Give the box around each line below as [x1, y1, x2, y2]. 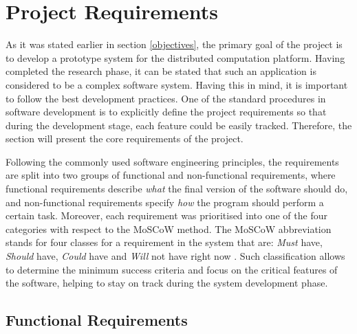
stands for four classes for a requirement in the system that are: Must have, [6, 235, 323, 249]
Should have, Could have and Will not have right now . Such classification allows [6, 249, 345, 263]
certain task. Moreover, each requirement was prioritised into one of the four [6, 208, 327, 223]
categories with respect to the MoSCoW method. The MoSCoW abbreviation [6, 221, 332, 236]
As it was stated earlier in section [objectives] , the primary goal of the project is [6, 37, 343, 52]
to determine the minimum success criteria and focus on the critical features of [6, 262, 338, 276]
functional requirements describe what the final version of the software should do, [6, 181, 348, 196]
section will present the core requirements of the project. [6, 131, 244, 146]
